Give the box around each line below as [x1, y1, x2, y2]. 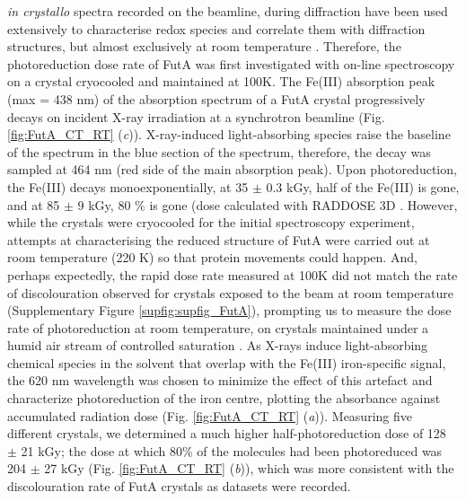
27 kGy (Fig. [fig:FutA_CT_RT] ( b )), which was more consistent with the [44, 459, 454, 478]
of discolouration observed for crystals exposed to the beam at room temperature [7, 283, 453, 302]
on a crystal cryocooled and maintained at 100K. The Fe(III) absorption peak [7, 72, 435, 91]
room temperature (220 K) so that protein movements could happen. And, [7, 248, 418, 267]
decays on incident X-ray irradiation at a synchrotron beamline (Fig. [7, 107, 385, 126]
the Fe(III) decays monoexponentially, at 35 [7, 177, 249, 196]
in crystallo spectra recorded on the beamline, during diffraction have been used [7, 2, 448, 20]
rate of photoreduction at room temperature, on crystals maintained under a [7, 318, 429, 337]
